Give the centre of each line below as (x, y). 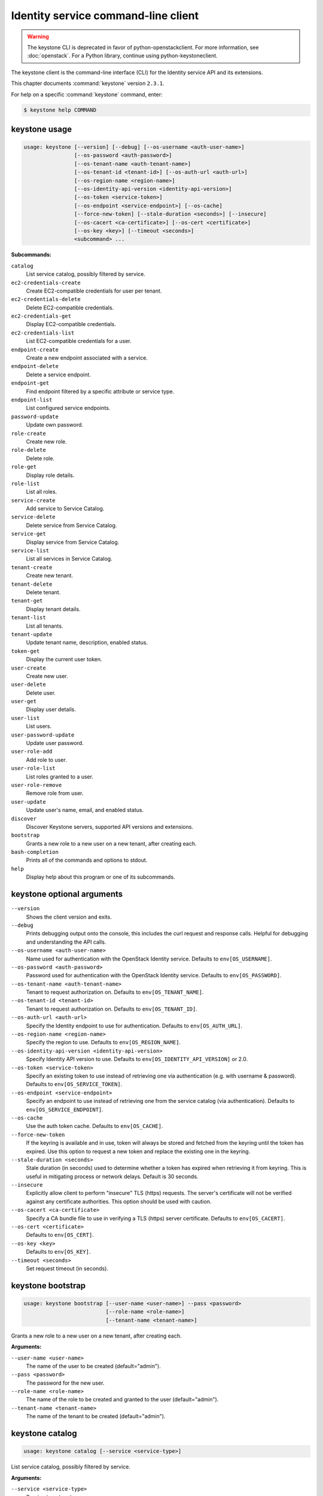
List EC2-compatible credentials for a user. (79, 341)
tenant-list (28, 618)
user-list (25, 718)
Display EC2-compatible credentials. (71, 324)
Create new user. (47, 676)
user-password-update (43, 735)
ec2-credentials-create (46, 282)
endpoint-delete (35, 366)
